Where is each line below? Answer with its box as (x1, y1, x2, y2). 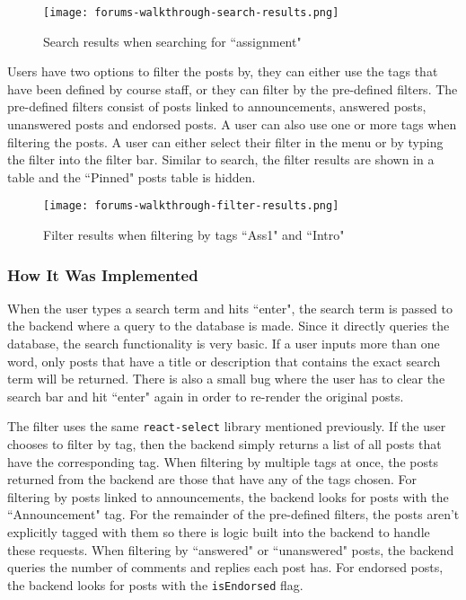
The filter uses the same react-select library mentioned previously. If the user (7, 417, 446, 436)
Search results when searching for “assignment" (43, 31, 302, 50)
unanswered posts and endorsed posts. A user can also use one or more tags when (7, 115, 457, 134)
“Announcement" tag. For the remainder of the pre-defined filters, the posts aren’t (7, 505, 460, 524)
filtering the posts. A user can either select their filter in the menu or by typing (7, 132, 444, 151)
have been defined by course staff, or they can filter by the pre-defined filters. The (7, 79, 458, 98)
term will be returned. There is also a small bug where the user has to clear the (7, 369, 445, 388)
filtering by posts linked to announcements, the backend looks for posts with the (7, 487, 449, 506)
